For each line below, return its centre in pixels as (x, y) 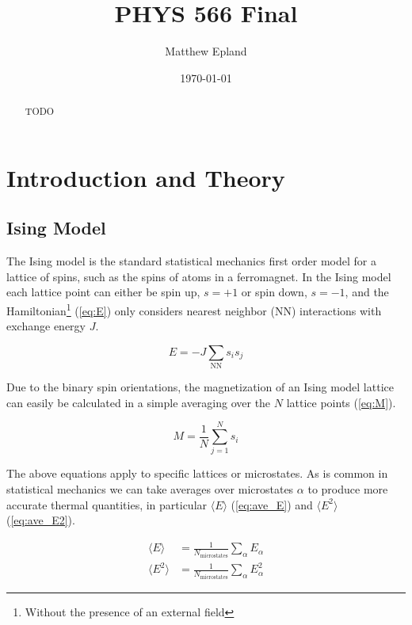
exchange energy (46, 326)
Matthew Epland (206, 51)
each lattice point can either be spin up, (103, 292)
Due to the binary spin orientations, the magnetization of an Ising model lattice (200, 387)
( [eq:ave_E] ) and (272, 504)
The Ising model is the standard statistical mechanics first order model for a (191, 261)
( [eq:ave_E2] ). (41, 520)
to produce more (348, 489)
